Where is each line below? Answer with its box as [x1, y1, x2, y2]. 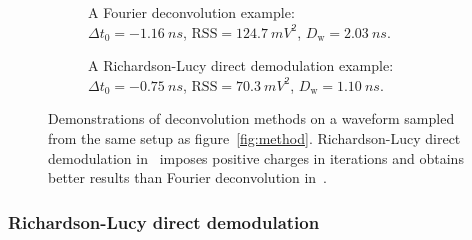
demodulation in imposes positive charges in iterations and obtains [48, 147, 464, 168]
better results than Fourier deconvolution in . [48, 167, 327, 188]
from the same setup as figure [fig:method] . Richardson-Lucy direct [48, 127, 461, 148]
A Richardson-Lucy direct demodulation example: [88, 55, 394, 76]
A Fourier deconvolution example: [88, 2, 295, 22]
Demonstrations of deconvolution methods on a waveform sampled [48, 108, 455, 129]
